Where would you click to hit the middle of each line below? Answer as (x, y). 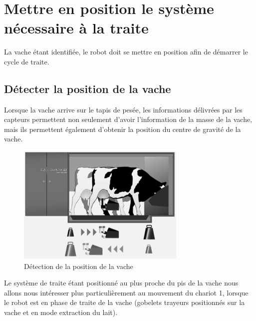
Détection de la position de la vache (79, 266)
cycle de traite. (27, 61)
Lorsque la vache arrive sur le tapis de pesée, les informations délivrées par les (123, 109)
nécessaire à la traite (76, 28)
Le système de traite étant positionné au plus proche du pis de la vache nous (121, 283)
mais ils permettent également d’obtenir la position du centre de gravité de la (123, 129)
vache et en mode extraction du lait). (61, 312)
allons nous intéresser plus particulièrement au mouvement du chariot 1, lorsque (126, 292)
